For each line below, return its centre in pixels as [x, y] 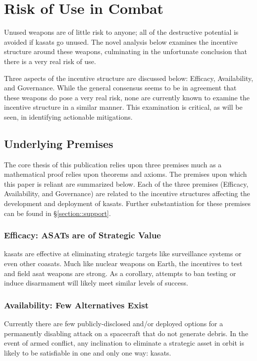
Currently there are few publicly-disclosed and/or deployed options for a [114, 324]
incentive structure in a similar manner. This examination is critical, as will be [123, 107]
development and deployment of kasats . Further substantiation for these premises [127, 203]
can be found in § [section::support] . [57, 213]
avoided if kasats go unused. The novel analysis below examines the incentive [121, 41]
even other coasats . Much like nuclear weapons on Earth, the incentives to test [123, 263]
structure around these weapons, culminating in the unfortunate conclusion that [126, 51]
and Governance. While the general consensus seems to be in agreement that [120, 88]
